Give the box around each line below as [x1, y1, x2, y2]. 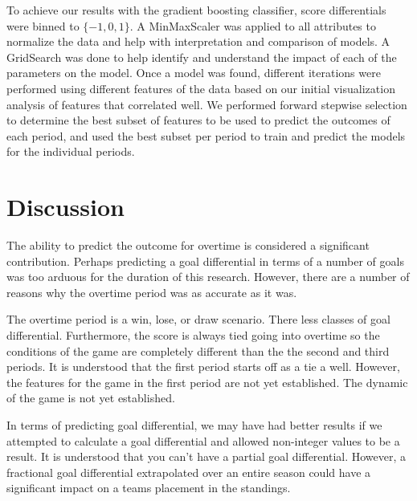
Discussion [6, 190, 125, 223]
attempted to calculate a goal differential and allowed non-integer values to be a [6, 432, 400, 449]
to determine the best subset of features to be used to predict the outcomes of [6, 112, 390, 128]
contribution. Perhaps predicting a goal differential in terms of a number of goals [6, 252, 404, 269]
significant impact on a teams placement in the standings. [6, 479, 291, 496]
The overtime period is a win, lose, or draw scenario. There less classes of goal [6, 311, 390, 328]
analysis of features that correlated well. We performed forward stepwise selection [6, 96, 407, 112]
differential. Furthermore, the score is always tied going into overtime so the [6, 327, 380, 344]
